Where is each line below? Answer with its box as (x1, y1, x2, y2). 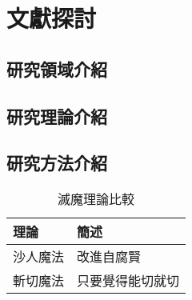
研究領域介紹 (6, 56, 107, 81)
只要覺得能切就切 (77, 271, 180, 290)
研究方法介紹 (6, 150, 107, 175)
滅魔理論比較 (58, 190, 135, 209)
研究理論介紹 (6, 103, 107, 128)
